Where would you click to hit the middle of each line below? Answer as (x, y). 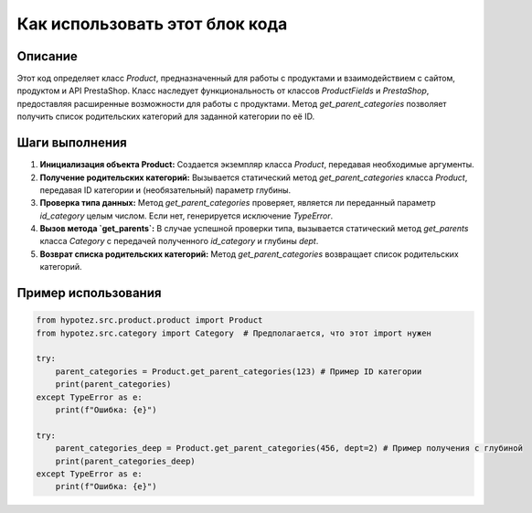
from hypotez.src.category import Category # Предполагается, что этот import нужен (234, 333)
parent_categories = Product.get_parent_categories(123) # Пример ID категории (239, 371)
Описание (47, 56)
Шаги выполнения (72, 143)
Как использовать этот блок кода (152, 24)
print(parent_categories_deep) (125, 461)
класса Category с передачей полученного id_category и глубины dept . (179, 241)
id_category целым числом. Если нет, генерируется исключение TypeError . (186, 216)
